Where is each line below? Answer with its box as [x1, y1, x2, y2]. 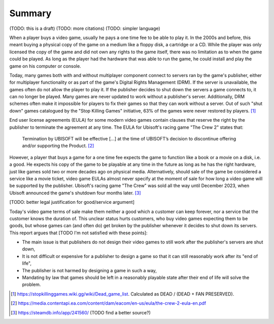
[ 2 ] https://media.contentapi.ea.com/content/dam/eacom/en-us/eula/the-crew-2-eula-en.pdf [11, 300, 207, 306]
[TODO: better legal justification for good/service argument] [9, 199, 134, 205]
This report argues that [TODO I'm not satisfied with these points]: [9, 230, 148, 236]
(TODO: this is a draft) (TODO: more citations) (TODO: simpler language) [9, 25, 160, 31]
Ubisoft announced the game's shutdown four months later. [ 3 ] [9, 190, 142, 196]
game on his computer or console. [9, 63, 81, 69]
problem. [22, 281, 41, 287]
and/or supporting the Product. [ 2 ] [22, 142, 94, 149]
